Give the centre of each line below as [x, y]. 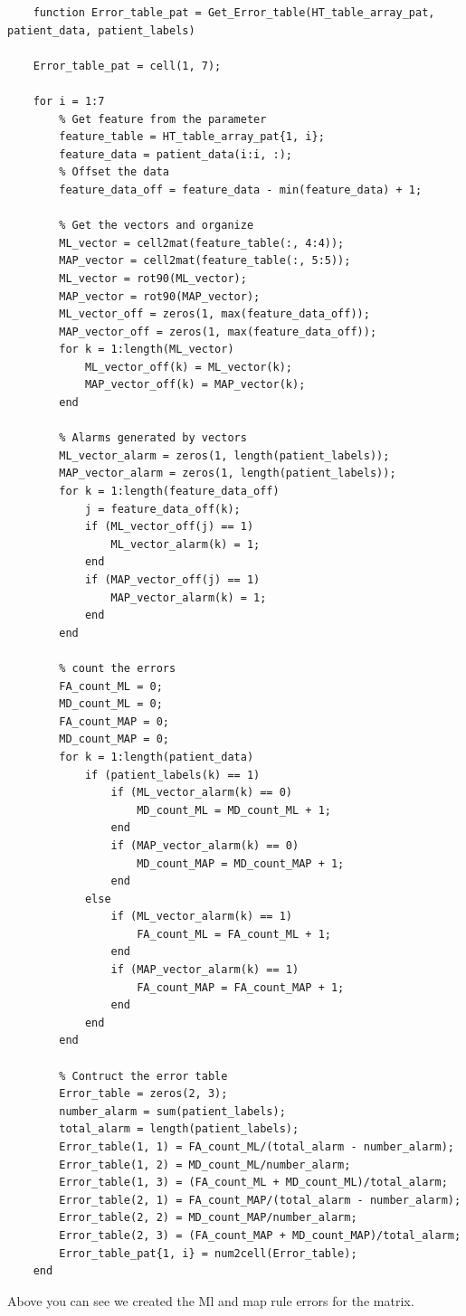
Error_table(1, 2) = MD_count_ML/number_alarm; [205, 1165]
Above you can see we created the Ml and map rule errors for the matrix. [211, 1300]
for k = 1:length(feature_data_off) [169, 492]
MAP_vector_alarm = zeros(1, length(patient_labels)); [228, 473]
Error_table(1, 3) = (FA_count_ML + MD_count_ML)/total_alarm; [253, 1183]
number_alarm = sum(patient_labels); [172, 1111]
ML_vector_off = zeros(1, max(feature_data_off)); [214, 314]
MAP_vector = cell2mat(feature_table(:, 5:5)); [205, 261]
